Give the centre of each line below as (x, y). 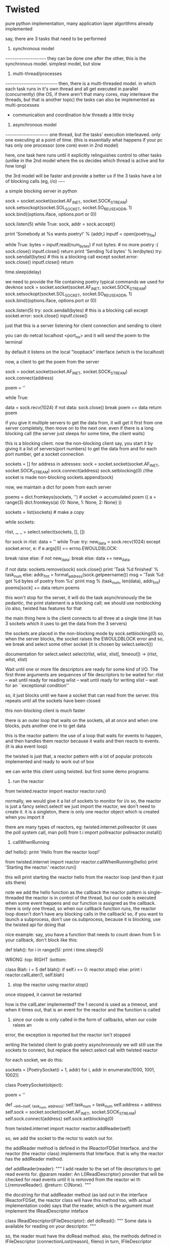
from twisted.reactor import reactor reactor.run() (56, 791)
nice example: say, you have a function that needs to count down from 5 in (83, 935)
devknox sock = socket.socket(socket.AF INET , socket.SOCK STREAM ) (76, 288)
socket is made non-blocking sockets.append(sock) (59, 477)
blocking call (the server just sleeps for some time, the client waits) (75, 434)
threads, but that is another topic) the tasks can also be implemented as (80, 100)
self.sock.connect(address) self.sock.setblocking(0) (59, 1119)
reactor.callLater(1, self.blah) (35, 975)
